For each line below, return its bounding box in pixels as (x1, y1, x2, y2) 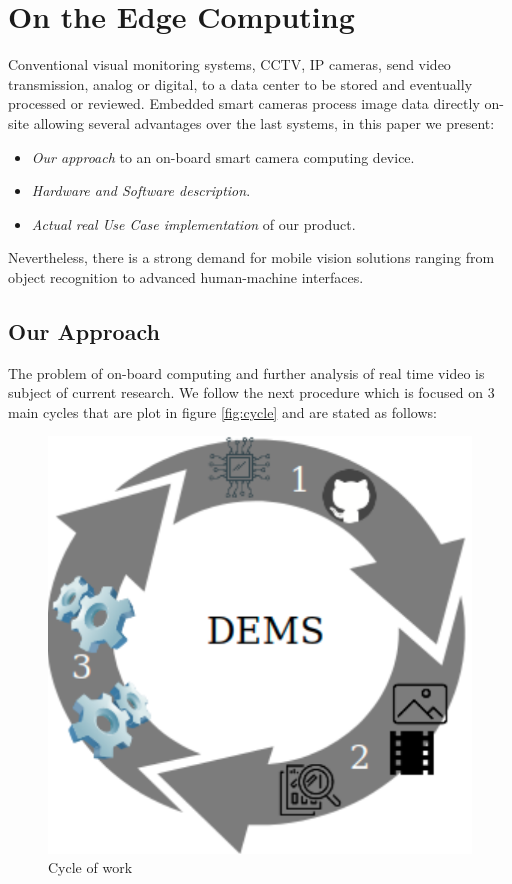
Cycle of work (48, 857, 133, 878)
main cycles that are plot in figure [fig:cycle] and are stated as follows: (8, 401, 437, 422)
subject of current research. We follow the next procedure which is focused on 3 (8, 382, 495, 403)
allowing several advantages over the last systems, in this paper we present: (33, 112, 495, 133)
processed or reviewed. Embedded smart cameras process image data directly (8, 93, 480, 114)
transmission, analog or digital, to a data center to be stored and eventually (8, 73, 473, 94)
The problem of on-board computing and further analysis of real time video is (8, 362, 485, 383)
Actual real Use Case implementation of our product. (31, 213, 356, 234)
